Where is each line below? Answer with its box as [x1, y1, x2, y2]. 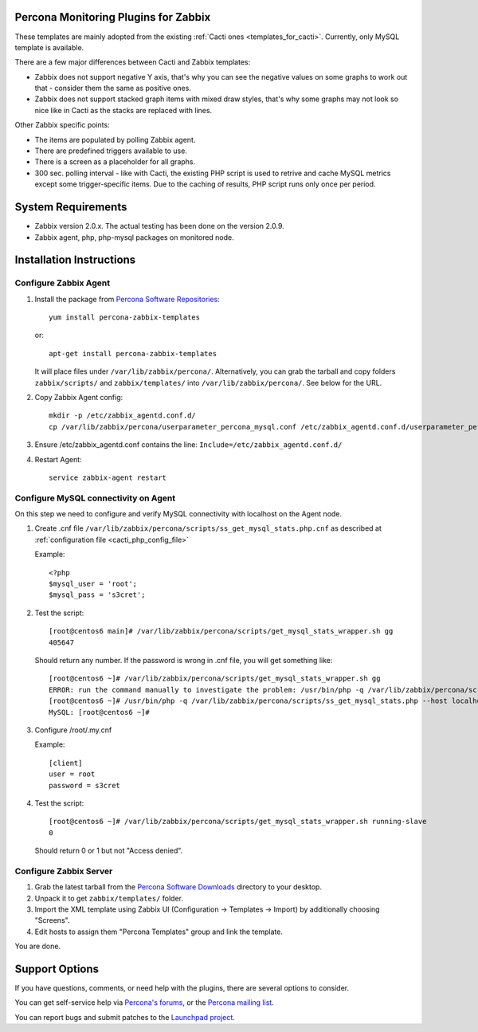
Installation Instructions [14, 253, 136, 267]
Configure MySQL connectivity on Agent [14, 492, 175, 504]
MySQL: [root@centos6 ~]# [49, 708, 151, 716]
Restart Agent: [34, 454, 83, 464]
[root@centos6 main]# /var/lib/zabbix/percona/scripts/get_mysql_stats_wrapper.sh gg [49, 626, 394, 636]
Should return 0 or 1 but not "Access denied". [34, 846, 183, 856]
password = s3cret [49, 781, 121, 790]
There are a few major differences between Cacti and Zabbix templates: [14, 57, 251, 67]
